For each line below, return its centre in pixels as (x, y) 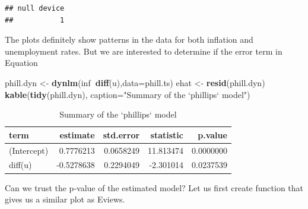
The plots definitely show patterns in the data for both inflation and (129, 39)
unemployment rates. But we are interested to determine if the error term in (144, 51)
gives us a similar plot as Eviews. (65, 199)
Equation (21, 63)
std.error (121, 134)
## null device (35, 8)
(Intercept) (29, 150)
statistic (167, 134)
